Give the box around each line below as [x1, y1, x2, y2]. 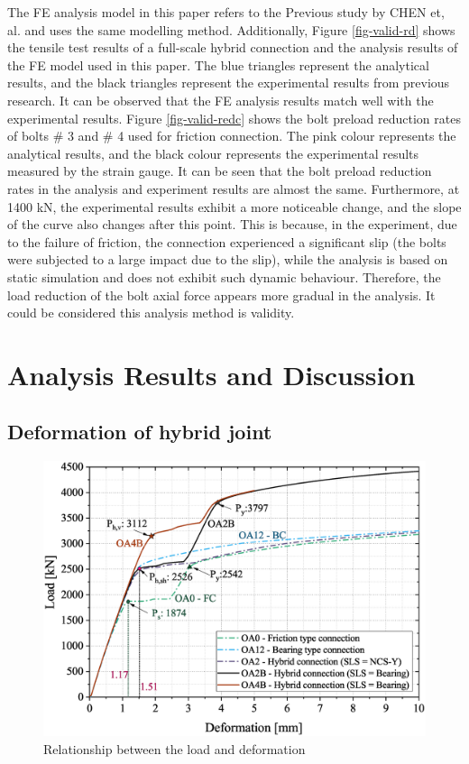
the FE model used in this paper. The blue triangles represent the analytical [7, 55, 429, 74]
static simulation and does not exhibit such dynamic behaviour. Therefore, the [7, 267, 441, 286]
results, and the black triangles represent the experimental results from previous [7, 73, 450, 92]
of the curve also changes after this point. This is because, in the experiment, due [7, 215, 457, 234]
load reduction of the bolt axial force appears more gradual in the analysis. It [7, 285, 436, 304]
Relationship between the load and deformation [43, 739, 306, 758]
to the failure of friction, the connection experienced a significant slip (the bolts [7, 232, 446, 251]
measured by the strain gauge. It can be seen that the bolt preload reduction [7, 161, 432, 180]
